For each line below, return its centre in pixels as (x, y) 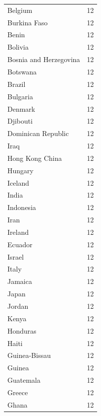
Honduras (22, 330)
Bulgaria (20, 96)
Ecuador (20, 244)
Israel (16, 256)
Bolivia (18, 47)
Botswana (22, 71)
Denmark (21, 108)
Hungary (20, 170)
